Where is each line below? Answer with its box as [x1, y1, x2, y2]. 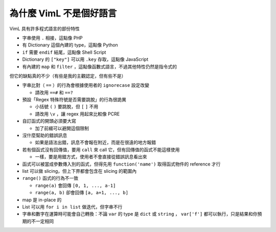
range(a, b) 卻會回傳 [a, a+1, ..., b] [35, 190, 129, 196]
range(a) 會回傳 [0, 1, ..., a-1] [35, 182, 116, 189]
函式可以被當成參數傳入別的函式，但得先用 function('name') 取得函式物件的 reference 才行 [22, 161, 221, 167]
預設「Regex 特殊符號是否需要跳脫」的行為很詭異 [22, 97, 126, 103]
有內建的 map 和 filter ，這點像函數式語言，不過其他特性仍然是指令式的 [22, 63, 177, 69]
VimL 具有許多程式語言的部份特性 [9, 26, 80, 32]
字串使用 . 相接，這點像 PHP [22, 35, 83, 41]
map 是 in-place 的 [22, 197, 62, 203]
